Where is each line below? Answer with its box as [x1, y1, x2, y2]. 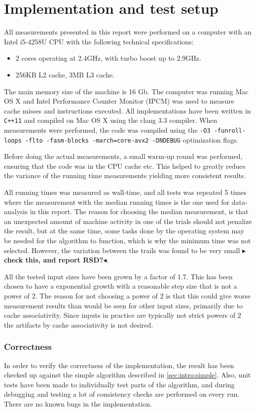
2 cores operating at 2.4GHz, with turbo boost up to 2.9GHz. [15, 53, 201, 63]
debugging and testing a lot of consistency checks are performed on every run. [4, 389, 240, 399]
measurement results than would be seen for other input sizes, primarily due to [4, 300, 243, 310]
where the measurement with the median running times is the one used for [4, 196, 229, 207]
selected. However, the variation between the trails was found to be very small [4, 245, 240, 255]
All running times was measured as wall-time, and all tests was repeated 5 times [4, 187, 247, 197]
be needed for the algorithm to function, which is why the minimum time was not [4, 235, 251, 245]
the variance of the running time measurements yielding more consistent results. [4, 170, 246, 181]
